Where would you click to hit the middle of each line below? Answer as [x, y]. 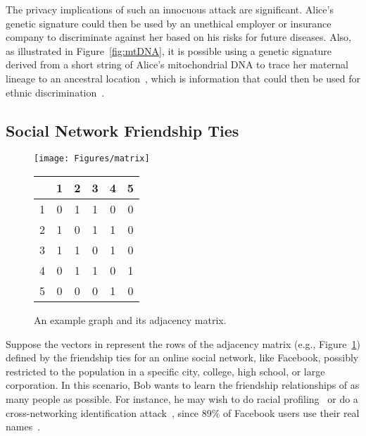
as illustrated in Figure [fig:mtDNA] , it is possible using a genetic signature [169, 50]
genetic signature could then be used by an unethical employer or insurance [169, 23]
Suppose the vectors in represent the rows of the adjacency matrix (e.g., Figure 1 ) [183, 343]
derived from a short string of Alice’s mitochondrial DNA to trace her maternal [177, 64]
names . [23, 426]
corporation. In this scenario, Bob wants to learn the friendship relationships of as [183, 385]
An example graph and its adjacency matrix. [130, 320]
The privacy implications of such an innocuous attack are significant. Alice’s [170, 9]
